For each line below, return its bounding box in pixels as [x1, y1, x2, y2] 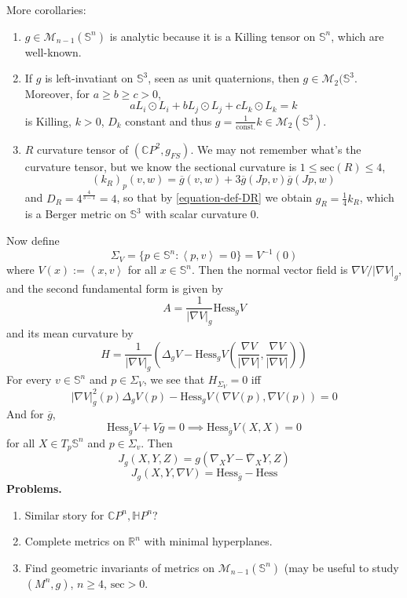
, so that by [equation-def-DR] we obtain [116, 189, 313, 206]
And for [6, 406, 44, 422]
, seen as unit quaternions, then [148, 70, 299, 86]
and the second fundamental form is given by [6, 279, 223, 296]
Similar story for [24, 506, 104, 523]
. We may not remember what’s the [190, 140, 361, 157]
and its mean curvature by [6, 325, 134, 341]
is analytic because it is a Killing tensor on [109, 27, 316, 44]
